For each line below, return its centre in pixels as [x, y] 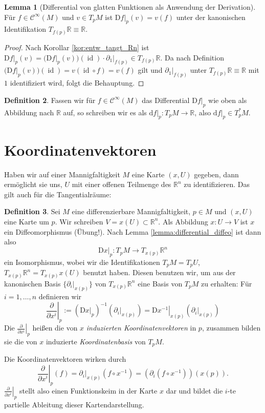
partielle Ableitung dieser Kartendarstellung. [74, 404]
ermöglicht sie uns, [33, 184]
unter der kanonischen [211, 17]
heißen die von [55, 328]
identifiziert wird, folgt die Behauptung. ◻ [77, 83]
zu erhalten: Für [227, 283]
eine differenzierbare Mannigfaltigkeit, [131, 211]
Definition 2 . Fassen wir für [50, 100]
